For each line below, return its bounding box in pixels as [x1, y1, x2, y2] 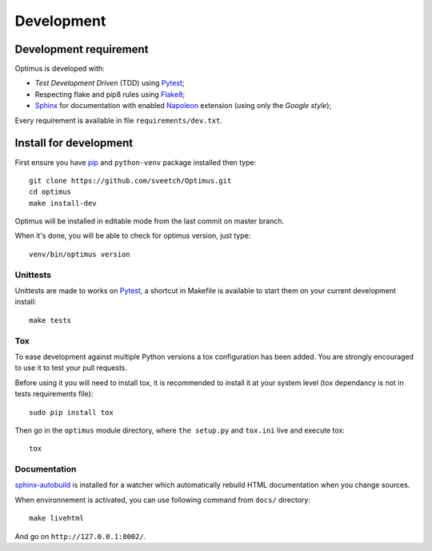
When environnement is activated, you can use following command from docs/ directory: [14, 495, 311, 505]
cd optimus [29, 187, 72, 196]
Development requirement [14, 42, 149, 56]
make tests [29, 316, 72, 324]
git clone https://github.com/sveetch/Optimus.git [29, 176, 232, 185]
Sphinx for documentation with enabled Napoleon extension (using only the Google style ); [34, 101, 332, 111]
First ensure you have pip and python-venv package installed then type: [14, 157, 257, 167]
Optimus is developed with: [14, 64, 105, 74]
